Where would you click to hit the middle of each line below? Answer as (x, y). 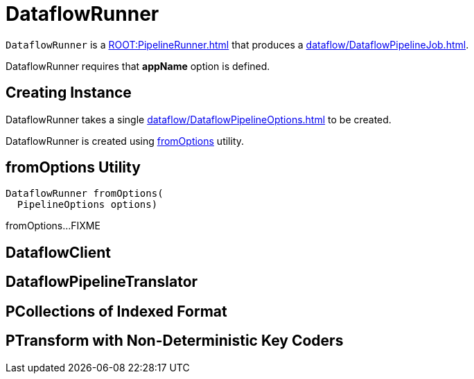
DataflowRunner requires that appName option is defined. (138, 66)
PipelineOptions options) (87, 205)
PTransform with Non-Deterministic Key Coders (175, 341)
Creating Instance (69, 93)
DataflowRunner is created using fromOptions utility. (125, 141)
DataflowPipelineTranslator (102, 282)
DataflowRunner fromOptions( (85, 194)
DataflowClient (59, 252)
